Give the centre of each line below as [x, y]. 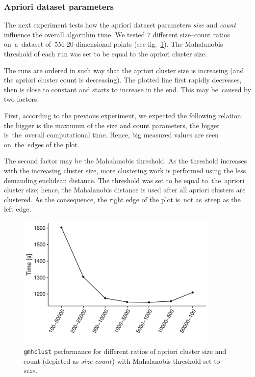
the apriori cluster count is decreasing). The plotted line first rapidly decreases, [123, 80]
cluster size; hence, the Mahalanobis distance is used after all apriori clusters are [125, 190]
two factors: [22, 99]
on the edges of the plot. [42, 144]
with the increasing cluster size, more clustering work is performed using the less [125, 170]
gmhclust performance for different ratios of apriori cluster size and [125, 351]
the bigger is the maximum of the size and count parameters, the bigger [112, 125]
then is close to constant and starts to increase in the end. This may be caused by [127, 89]
